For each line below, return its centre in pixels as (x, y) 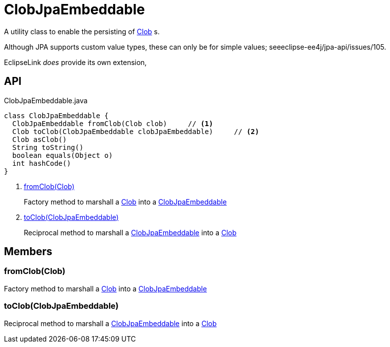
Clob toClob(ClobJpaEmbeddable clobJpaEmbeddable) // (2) (136, 131)
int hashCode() (41, 163)
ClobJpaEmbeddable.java (46, 100)
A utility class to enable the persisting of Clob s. (82, 31)
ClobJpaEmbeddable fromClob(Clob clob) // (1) (113, 123)
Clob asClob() (39, 139)
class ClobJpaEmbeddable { (56, 115)
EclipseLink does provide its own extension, (75, 62)
